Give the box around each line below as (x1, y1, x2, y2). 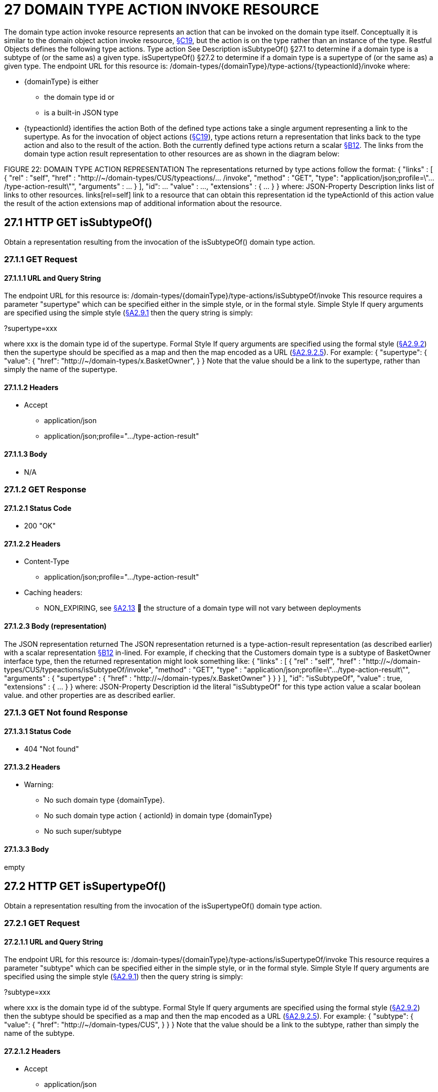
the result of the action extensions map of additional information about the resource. (4, 199, 282, 208)
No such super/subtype (44, 827, 122, 836)
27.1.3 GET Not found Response (4, 707, 128, 718)
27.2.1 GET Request (4, 918, 80, 928)
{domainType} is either (24, 77, 99, 86)
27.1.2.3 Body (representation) (4, 622, 107, 631)
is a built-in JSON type (44, 108, 119, 117)
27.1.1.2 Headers (4, 383, 59, 392)
